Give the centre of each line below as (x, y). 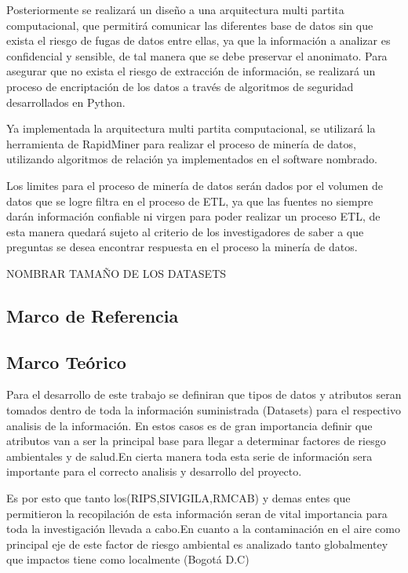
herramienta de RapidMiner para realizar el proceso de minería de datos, (181, 143)
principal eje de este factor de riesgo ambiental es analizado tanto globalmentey (197, 544)
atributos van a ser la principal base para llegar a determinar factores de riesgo (196, 441)
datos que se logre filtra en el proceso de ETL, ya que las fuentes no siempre (190, 201)
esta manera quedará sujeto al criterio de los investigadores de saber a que (185, 231)
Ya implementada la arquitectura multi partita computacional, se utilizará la (191, 128)
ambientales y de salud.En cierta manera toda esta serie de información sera (189, 456)
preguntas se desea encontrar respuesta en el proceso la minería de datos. (182, 247)
